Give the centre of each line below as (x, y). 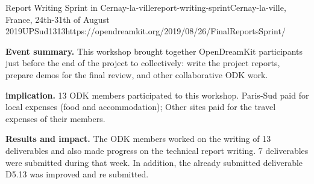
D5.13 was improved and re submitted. (77, 174)
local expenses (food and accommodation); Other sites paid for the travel (141, 107)
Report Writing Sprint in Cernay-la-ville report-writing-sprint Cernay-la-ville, (146, 7)
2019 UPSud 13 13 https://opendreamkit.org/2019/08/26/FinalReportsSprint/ (146, 31)
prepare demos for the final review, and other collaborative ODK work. (137, 74)
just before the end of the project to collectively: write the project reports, (143, 63)
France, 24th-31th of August (58, 19)
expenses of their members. (55, 118)
